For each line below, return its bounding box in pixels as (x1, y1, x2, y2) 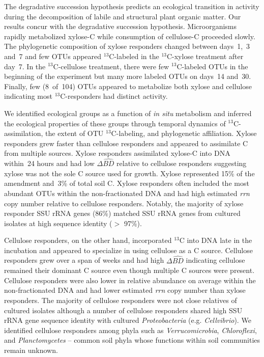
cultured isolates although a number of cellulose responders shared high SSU (4, 305, 243, 315)
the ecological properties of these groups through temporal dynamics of (4, 118, 226, 128)
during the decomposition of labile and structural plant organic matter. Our (4, 11, 241, 21)
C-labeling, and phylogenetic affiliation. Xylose (111, 128, 257, 139)
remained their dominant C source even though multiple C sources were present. (4, 265, 255, 276)
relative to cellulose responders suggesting (116, 158, 247, 169)
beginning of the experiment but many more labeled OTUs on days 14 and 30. (4, 71, 251, 81)
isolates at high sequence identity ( (4, 217, 112, 228)
